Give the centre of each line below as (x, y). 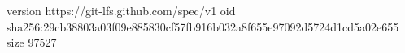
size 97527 (32, 42)
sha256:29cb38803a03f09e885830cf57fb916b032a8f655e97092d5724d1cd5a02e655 (203, 26)
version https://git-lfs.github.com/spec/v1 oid (121, 10)
